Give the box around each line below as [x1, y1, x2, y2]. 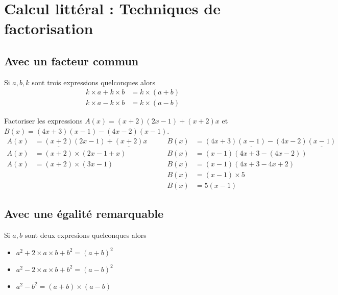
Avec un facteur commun [4, 53, 139, 68]
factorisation [4, 18, 93, 39]
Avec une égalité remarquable [4, 206, 164, 222]
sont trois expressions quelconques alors [32, 77, 155, 87]
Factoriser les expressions [4, 115, 83, 126]
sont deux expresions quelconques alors [25, 230, 147, 240]
